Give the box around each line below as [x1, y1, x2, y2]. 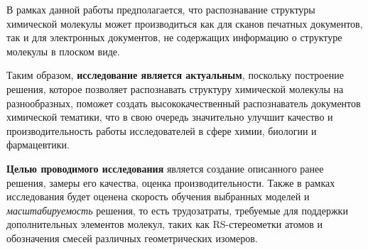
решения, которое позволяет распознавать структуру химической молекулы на [6, 81, 344, 96]
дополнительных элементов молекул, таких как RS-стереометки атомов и [6, 217, 323, 232]
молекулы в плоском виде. [6, 43, 120, 58]
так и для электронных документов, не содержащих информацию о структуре [6, 30, 342, 45]
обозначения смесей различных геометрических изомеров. [6, 230, 258, 245]
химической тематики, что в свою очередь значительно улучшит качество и [6, 109, 333, 124]
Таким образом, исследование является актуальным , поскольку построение [6, 67, 344, 82]
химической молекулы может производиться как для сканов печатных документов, [6, 16, 363, 31]
